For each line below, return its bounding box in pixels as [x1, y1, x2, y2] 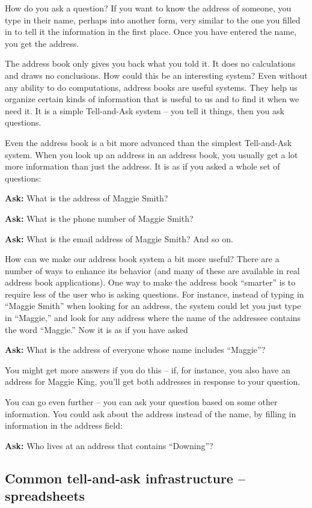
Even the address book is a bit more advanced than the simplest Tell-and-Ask [5, 136, 292, 148]
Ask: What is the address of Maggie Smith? [5, 192, 168, 204]
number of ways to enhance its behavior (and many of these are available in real [5, 264, 300, 277]
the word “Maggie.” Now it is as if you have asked [5, 323, 188, 335]
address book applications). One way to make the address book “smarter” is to [5, 276, 296, 289]
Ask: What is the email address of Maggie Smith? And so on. [5, 232, 233, 245]
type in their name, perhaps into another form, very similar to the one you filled [5, 13, 301, 26]
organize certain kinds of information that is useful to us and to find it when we [5, 93, 299, 105]
